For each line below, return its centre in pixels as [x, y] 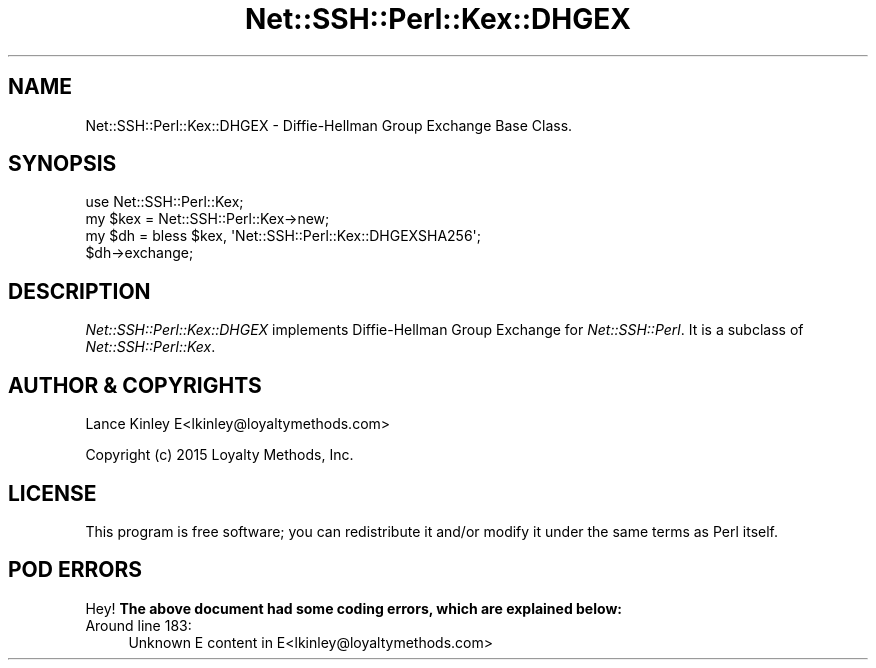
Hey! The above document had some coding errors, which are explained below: [353, 608]
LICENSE [52, 493]
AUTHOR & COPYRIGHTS [135, 385]
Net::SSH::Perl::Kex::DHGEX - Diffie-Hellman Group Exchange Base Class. [329, 125]
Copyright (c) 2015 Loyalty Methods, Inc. [219, 455]
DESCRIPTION [79, 291]
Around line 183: [138, 625]
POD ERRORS [75, 570]
